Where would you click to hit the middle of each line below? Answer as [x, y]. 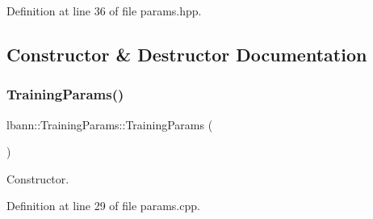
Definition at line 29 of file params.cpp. [103, 206]
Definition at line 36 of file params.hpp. [104, 11]
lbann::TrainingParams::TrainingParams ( [110, 124]
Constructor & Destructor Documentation [187, 54]
